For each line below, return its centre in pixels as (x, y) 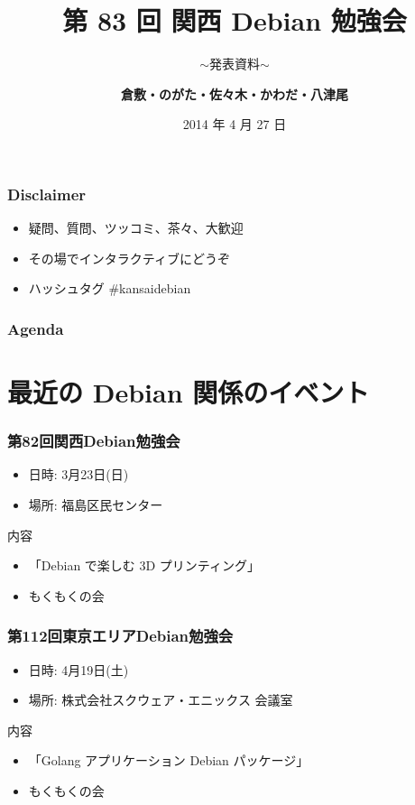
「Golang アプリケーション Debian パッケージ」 (169, 760)
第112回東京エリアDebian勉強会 (120, 636)
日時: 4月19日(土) (78, 669)
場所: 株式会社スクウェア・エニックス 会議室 (161, 700)
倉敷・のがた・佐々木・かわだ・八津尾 (235, 93)
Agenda (36, 328)
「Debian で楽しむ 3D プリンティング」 (144, 565)
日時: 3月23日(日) (78, 474)
